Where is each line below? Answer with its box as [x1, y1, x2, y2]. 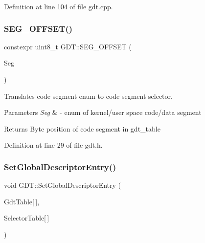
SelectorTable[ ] [4, 213, 49, 223]
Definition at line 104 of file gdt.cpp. [4, 1, 113, 11]
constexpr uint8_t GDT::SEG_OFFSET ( [4, 41, 132, 51]
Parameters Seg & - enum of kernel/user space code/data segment [4, 107, 202, 117]
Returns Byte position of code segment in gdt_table [4, 123, 160, 133]
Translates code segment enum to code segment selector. [4, 90, 173, 101]
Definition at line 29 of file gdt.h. [4, 140, 103, 150]
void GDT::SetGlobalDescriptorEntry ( [4, 180, 121, 190]
